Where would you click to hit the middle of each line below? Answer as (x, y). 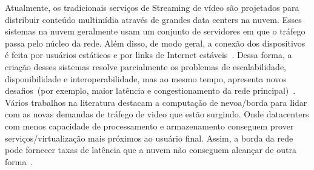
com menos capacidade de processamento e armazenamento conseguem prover (149, 126)
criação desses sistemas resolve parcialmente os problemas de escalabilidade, (146, 66)
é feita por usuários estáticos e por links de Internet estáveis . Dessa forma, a (149, 55)
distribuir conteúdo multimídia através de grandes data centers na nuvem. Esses (153, 19)
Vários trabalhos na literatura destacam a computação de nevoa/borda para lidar (156, 102)
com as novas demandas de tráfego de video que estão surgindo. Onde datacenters (157, 114)
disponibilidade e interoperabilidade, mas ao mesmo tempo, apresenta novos (146, 78)
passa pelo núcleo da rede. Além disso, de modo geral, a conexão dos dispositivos (155, 43)
